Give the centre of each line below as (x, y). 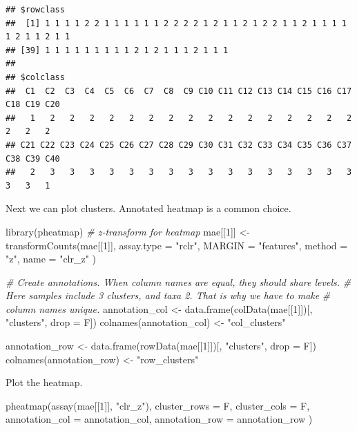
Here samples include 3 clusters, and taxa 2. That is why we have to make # (168, 295)
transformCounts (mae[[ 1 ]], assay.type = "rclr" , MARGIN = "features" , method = (177, 245)
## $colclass (35, 77)
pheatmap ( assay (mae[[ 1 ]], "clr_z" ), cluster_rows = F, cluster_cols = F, (158, 405)
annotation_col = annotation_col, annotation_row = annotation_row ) (159, 419)
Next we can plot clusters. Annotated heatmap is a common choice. (148, 208)
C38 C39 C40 (33, 159)
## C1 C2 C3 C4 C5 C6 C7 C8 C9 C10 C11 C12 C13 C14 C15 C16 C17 (179, 91)
